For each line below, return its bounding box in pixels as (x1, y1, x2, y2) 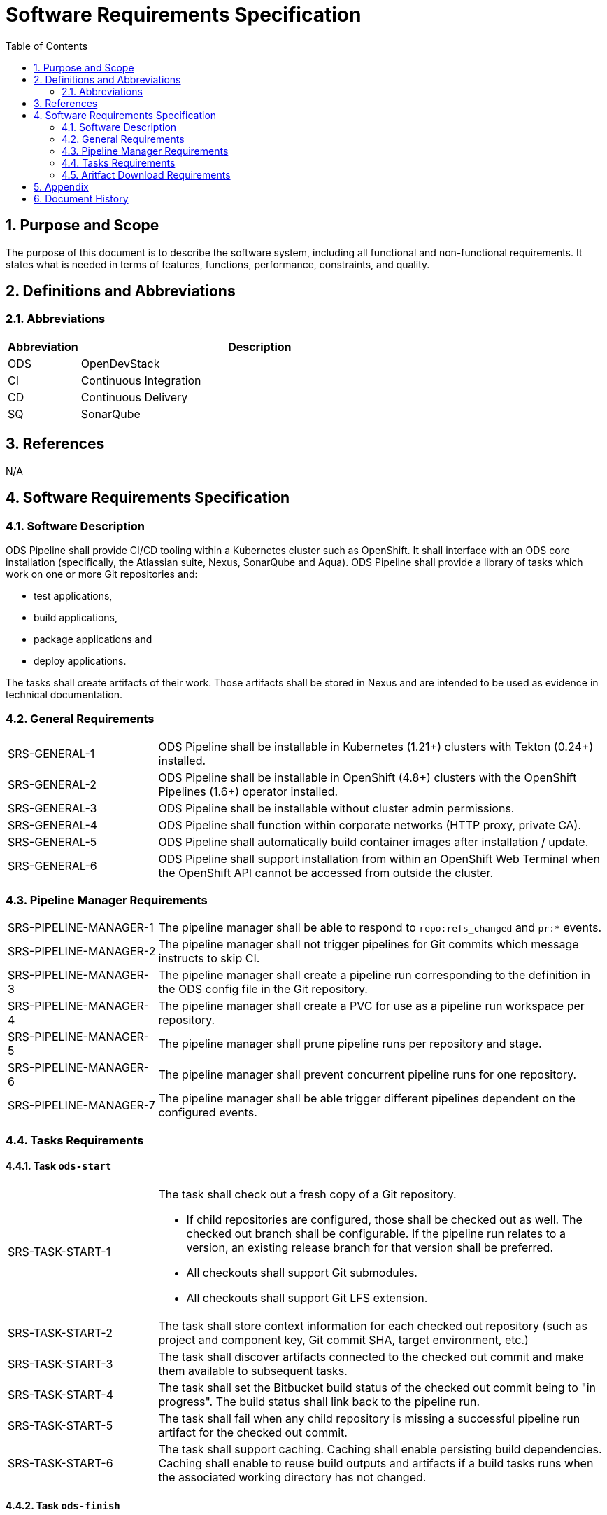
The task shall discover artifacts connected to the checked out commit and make (158, 1349, 584, 1364)
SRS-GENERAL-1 (8, 746, 95, 761)
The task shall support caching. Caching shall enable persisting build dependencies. (158, 1441, 602, 1456)
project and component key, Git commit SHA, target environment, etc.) (158, 1332, 529, 1347)
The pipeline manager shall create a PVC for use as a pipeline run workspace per (158, 999, 585, 1014)
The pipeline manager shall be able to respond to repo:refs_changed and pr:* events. (158, 920, 602, 935)
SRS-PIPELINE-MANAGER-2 (8, 944, 156, 959)
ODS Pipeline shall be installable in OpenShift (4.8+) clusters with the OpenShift (158, 770, 577, 784)
